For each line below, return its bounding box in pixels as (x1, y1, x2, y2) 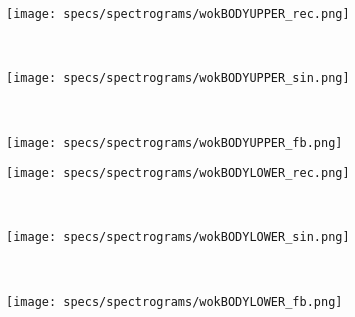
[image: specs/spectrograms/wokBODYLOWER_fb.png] (6, 294, 343, 309)
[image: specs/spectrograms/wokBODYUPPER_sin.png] (6, 71, 350, 86)
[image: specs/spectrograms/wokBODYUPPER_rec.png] (6, 7, 350, 21)
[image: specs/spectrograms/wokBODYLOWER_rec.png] (6, 166, 350, 181)
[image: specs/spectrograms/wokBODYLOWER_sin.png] (6, 230, 350, 245)
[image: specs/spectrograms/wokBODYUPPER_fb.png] (6, 135, 343, 150)
